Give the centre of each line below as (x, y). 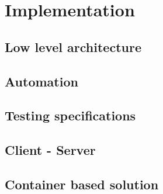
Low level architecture (73, 46)
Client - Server (50, 150)
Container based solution (82, 184)
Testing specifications (70, 115)
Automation (41, 81)
